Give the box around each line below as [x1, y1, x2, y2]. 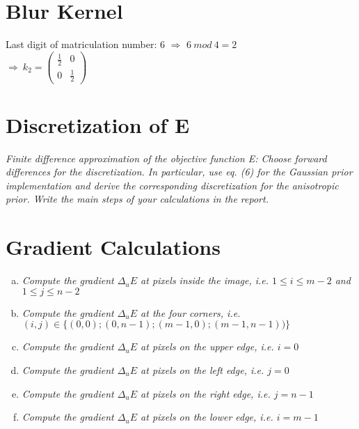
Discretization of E [6, 110, 190, 139]
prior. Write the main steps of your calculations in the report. [6, 192, 269, 206]
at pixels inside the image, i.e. [141, 273, 269, 288]
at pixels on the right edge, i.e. [141, 386, 271, 400]
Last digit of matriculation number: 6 [6, 37, 166, 52]
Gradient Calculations [6, 233, 221, 261]
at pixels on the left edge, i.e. [141, 362, 264, 377]
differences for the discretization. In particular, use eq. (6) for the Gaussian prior [6, 164, 353, 179]
